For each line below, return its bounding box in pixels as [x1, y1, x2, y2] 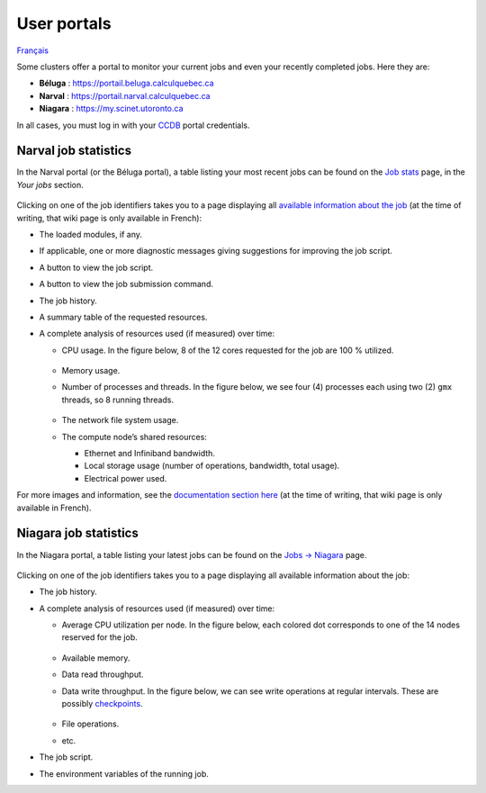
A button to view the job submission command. [39, 279, 213, 290]
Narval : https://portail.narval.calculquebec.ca [39, 90, 211, 101]
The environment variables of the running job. [39, 768, 209, 779]
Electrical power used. [84, 473, 167, 483]
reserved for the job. [61, 632, 139, 643]
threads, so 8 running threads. [61, 394, 175, 405]
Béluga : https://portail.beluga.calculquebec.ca [39, 77, 215, 89]
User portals [16, 14, 112, 33]
